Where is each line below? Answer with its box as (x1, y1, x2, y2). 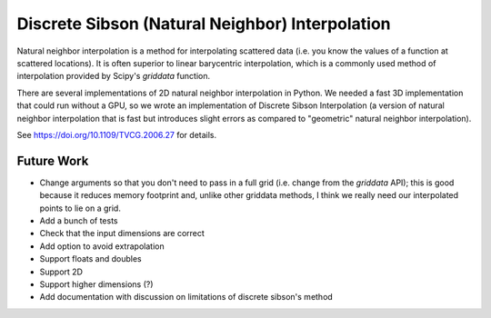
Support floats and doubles (39, 253, 142, 264)
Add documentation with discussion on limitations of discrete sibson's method (39, 292, 334, 303)
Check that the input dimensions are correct (39, 228, 205, 239)
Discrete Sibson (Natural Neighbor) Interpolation (16, 14, 391, 34)
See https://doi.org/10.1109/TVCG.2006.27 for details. (16, 129, 217, 140)
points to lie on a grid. (39, 203, 122, 214)
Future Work (16, 153, 89, 168)
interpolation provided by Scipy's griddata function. (16, 71, 211, 82)
